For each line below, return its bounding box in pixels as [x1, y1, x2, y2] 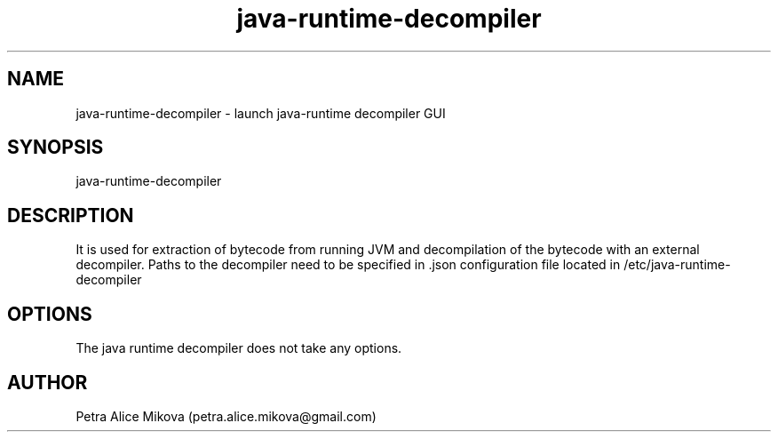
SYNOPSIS [7, 136, 104, 159]
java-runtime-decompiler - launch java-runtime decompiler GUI [75, 105, 446, 121]
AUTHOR [7, 371, 88, 394]
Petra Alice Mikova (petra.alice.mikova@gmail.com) [75, 408, 377, 424]
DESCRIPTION [7, 204, 134, 227]
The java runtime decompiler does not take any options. [75, 340, 402, 356]
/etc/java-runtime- [623, 257, 731, 273]
